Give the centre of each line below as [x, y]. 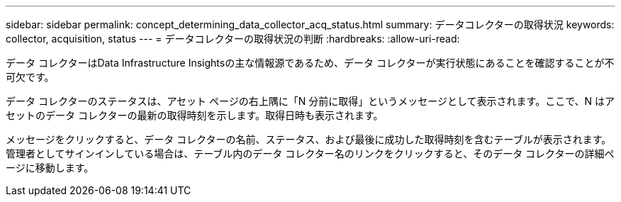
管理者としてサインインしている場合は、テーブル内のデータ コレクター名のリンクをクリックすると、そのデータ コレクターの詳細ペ [310, 153]
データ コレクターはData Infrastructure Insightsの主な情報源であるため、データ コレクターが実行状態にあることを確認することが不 [310, 63]
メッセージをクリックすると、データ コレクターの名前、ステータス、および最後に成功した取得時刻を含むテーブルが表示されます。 [309, 139]
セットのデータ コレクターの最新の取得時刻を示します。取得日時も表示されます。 [195, 115]
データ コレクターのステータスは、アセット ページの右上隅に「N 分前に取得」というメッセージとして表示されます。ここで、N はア [310, 101]
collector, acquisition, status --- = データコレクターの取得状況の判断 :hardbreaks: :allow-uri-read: [233, 39]
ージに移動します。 [50, 168]
